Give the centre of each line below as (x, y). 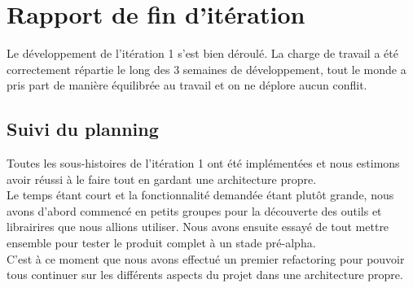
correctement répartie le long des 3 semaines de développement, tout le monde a (206, 69)
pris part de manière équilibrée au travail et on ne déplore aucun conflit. (187, 85)
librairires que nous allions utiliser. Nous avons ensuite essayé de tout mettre (198, 227)
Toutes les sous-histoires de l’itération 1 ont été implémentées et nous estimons (203, 163)
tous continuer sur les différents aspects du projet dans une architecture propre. (205, 275)
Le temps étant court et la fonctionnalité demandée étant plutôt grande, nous (200, 195)
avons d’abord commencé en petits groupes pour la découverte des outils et (194, 210)
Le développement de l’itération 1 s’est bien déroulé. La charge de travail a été (202, 53)
